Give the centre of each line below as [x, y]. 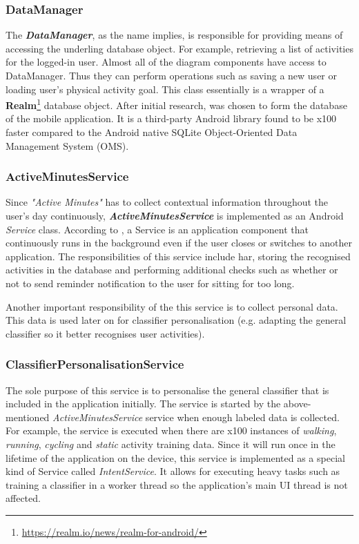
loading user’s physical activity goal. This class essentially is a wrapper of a [165, 89]
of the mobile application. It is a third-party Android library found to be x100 [171, 118]
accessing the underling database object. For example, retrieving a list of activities [179, 48]
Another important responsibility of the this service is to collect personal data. [172, 306]
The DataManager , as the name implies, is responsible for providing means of [174, 35]
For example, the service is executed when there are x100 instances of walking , [171, 430]
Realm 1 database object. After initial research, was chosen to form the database [176, 104]
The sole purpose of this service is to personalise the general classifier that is [167, 390]
